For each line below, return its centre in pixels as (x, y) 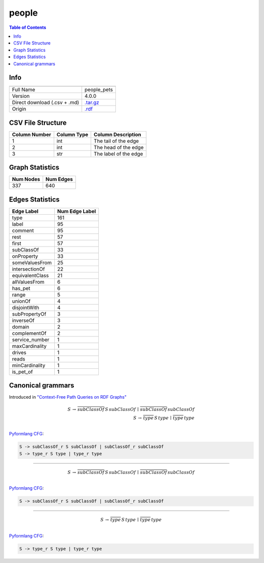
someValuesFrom (32, 263)
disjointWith (26, 307)
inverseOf (23, 320)
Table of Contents (28, 27)
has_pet (21, 288)
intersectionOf (28, 269)
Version (21, 96)
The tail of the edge (116, 141)
